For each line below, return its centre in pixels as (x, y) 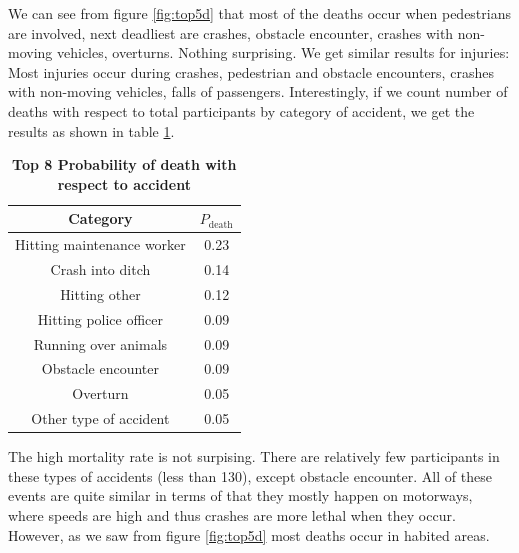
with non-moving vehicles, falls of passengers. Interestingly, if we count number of (258, 91)
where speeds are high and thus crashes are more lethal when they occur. (232, 514)
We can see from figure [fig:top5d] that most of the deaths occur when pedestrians (259, 13)
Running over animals (100, 343)
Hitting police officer (100, 318)
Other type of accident (100, 418)
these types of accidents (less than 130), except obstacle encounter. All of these (250, 475)
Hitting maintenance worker (100, 244)
